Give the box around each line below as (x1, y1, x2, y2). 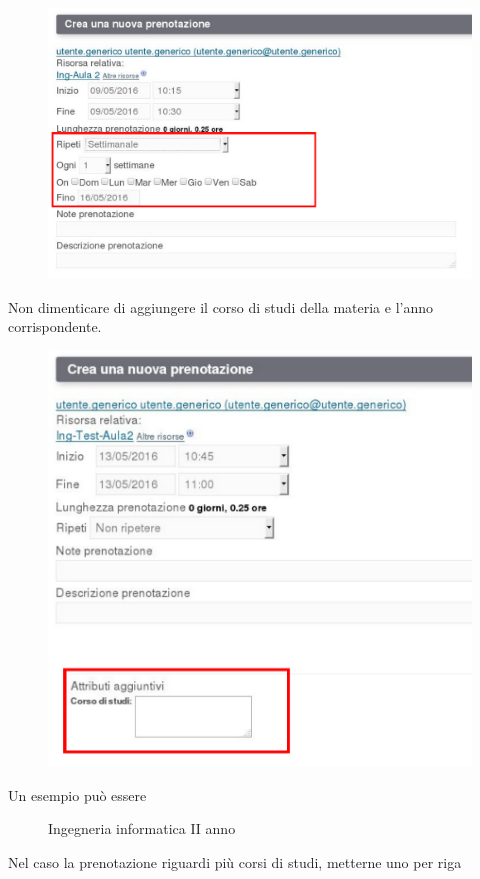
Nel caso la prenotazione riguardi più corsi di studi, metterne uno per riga (8, 851, 462, 872)
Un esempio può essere (8, 784, 147, 805)
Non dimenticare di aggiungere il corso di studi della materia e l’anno (8, 296, 433, 317)
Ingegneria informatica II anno (48, 818, 236, 839)
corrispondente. (8, 316, 102, 337)
